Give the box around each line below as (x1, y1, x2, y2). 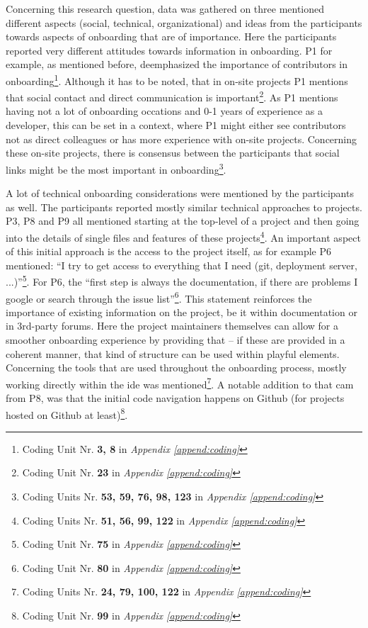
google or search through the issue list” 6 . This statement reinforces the (6, 288, 312, 305)
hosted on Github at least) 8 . (6, 405, 128, 422)
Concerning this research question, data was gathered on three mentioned (6, 1, 325, 16)
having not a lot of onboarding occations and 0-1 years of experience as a (6, 103, 323, 118)
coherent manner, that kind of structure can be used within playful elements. (6, 346, 340, 361)
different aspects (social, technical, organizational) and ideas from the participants (6, 15, 362, 30)
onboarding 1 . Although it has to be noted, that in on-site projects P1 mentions (6, 71, 348, 88)
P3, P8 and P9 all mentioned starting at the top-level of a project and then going (6, 213, 360, 228)
